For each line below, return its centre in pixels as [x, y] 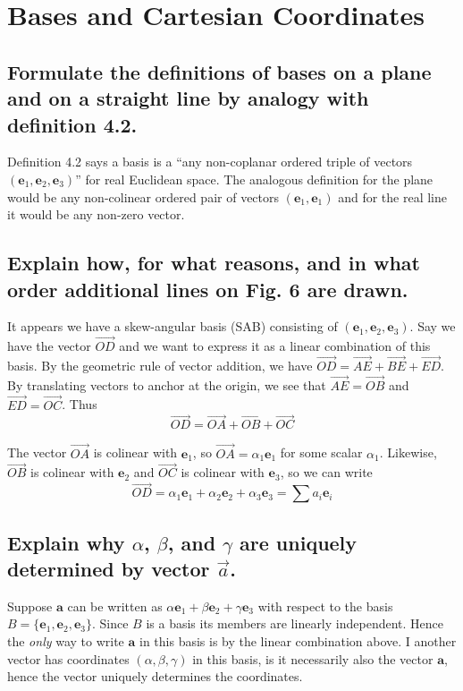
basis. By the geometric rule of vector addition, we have [160, 365]
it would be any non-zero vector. [96, 214]
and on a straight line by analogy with [188, 98]
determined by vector [109, 569]
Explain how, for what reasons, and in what [214, 263]
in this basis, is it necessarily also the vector [313, 658]
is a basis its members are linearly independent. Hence [295, 623]
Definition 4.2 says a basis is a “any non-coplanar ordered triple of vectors [210, 162]
